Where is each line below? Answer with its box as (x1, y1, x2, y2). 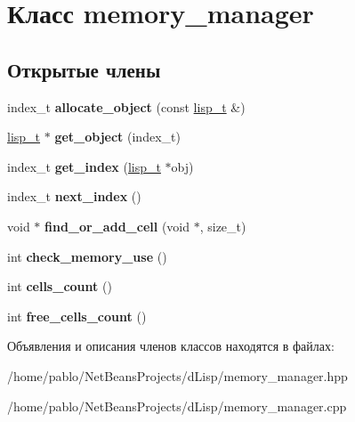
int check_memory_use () (7, 247, 167, 265)
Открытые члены (7, 55, 161, 83)
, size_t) (199, 216, 246, 235)
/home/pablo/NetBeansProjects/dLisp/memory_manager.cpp (7, 396, 347, 415)
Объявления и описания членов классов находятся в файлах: (7, 337, 335, 355)
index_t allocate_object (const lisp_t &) (7, 97, 246, 116)
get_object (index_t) (54, 127, 181, 146)
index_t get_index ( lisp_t (7, 157, 161, 175)
